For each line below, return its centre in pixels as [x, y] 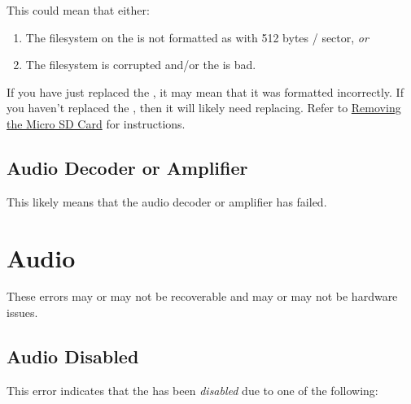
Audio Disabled [73, 356]
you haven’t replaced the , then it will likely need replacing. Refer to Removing [204, 108]
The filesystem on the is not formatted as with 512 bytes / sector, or [197, 37]
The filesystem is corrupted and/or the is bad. [141, 65]
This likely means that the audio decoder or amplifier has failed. [167, 201]
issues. [22, 313]
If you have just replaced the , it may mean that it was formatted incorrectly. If [205, 91]
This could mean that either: [78, 10]
